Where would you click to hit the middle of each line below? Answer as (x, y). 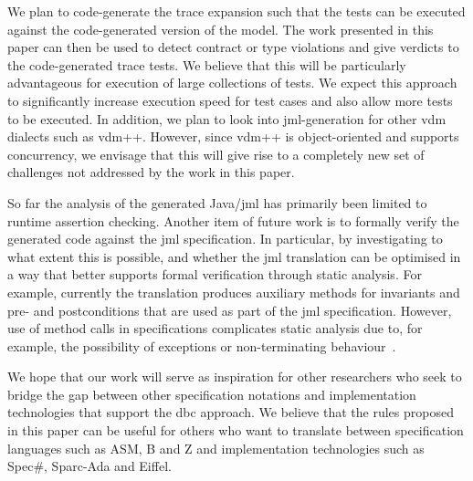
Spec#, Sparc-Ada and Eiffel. (89, 466)
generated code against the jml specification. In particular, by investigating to (225, 239)
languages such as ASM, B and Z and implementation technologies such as (216, 448)
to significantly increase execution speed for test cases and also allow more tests (230, 100)
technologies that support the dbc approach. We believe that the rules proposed (231, 412)
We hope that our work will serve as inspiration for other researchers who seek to (235, 376)
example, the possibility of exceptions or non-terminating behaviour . (202, 345)
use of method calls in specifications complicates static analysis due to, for (215, 328)
